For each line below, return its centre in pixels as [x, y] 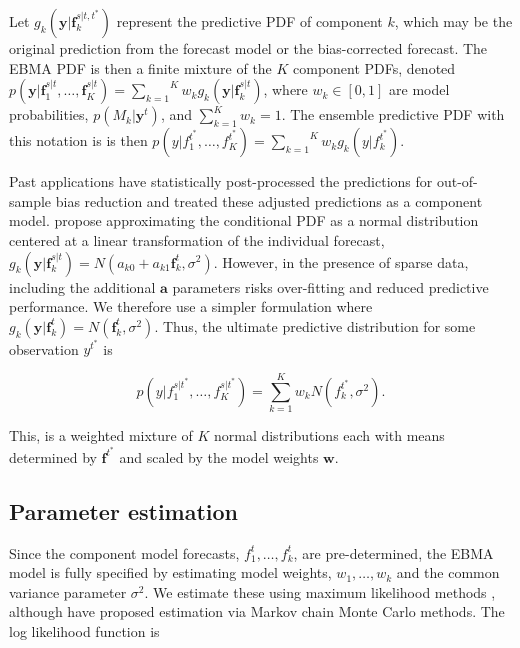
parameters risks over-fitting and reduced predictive [330, 286]
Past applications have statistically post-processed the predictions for [221, 181]
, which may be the [453, 21]
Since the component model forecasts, [124, 552]
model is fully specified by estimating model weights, [170, 572]
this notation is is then [78, 140]
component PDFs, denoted [374, 67]
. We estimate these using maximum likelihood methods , [320, 591]
